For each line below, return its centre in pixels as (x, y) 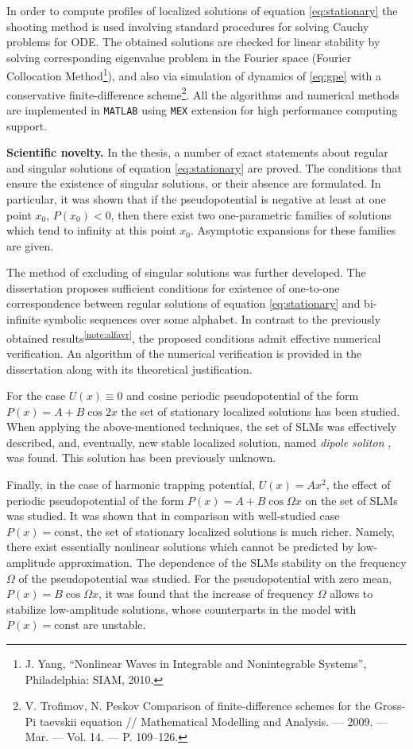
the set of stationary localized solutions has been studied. (261, 411)
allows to (351, 594)
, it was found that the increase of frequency (206, 594)
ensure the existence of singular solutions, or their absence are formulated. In (194, 183)
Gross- (390, 706)
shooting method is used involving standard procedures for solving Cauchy (188, 26)
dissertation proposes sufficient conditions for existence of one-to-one (173, 287)
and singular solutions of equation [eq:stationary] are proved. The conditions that (205, 167)
